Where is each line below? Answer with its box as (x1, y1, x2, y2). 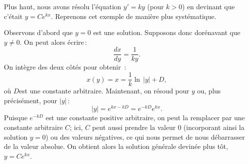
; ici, (70, 122, 83, 132)
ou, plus (197, 86, 221, 96)
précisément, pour (4, 95, 58, 105)
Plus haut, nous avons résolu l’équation (4, 1, 122, 11)
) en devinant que (182, 1, 235, 11)
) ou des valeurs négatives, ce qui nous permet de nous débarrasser (45, 131, 245, 142)
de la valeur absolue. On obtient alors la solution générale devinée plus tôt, (4, 141, 228, 151)
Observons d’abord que (4, 27, 73, 37)
